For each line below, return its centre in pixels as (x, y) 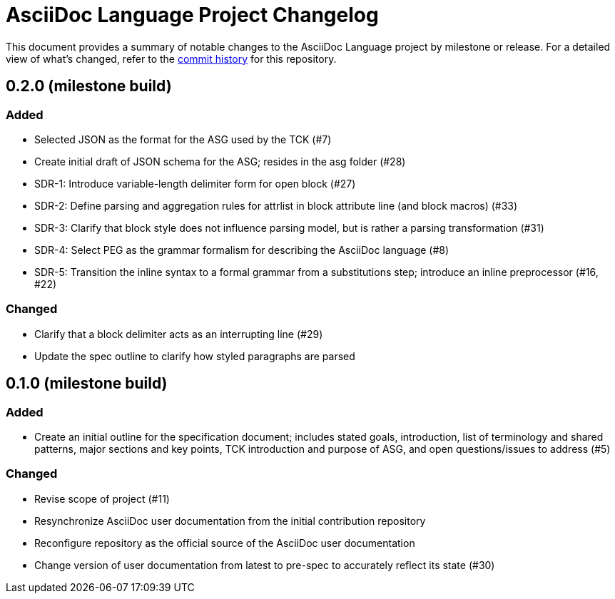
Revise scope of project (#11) (102, 498)
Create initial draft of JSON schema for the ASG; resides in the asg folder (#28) (220, 161)
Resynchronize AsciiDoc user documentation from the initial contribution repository (230, 521)
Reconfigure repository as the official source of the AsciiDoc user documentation (225, 543)
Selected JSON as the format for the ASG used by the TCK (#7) (183, 139)
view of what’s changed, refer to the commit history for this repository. (171, 58)
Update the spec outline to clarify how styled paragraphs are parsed (195, 356)
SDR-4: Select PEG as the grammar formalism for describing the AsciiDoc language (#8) (242, 250)
